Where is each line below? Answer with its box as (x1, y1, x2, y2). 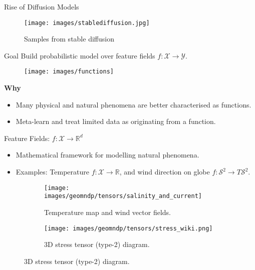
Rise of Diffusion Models (4, 1, 79, 11)
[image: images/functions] (24, 68, 114, 75)
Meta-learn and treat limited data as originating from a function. (16, 116, 216, 126)
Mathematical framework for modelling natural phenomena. (16, 149, 199, 160)
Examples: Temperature (16, 166, 89, 177)
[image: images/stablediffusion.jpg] (24, 19, 150, 26)
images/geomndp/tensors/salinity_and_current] (44, 192, 202, 200)
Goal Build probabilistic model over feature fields (4, 50, 155, 60)
